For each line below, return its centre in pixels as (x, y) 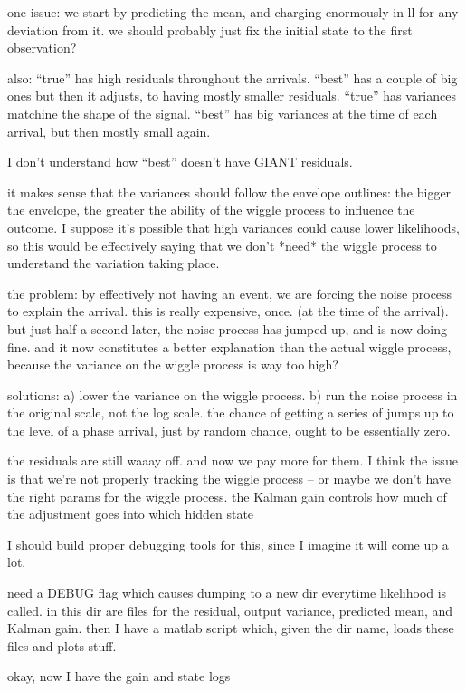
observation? (42, 48)
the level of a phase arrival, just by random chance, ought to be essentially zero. (229, 430)
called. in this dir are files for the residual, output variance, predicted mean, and (230, 610)
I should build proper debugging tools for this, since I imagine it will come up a (228, 544)
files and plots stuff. (62, 645)
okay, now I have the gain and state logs (119, 676)
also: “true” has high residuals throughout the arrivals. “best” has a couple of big (233, 77)
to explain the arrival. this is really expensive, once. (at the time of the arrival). (228, 311)
